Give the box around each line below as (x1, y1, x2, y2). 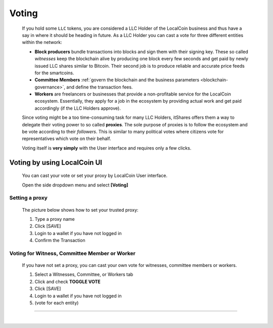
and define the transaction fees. (66, 84, 133, 90)
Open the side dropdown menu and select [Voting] (22, 182, 128, 188)
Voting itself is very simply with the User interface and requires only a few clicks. (22, 145, 192, 151)
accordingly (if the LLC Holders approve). (34, 105, 121, 111)
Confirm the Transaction (34, 238, 85, 244)
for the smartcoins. (34, 70, 74, 76)
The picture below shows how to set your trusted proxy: (22, 207, 139, 213)
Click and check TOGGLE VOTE (34, 278, 101, 285)
